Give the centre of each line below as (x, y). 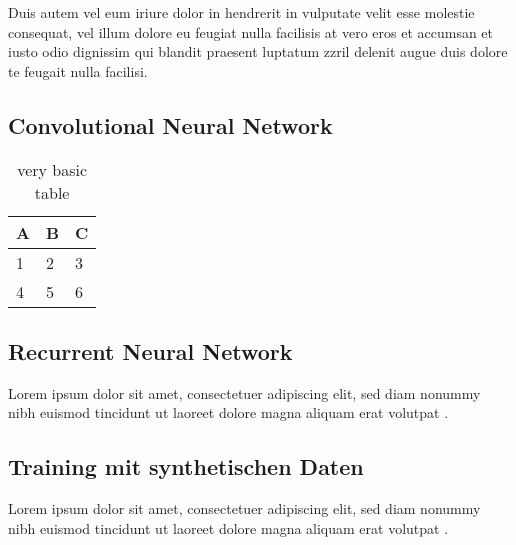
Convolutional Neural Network (170, 124)
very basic (52, 169)
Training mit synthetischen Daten (186, 466)
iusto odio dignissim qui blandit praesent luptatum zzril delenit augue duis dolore (258, 51)
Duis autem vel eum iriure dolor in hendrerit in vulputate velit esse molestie (241, 12)
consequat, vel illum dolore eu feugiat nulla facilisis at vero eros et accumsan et (251, 31)
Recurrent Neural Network (150, 350)
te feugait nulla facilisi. (78, 70)
